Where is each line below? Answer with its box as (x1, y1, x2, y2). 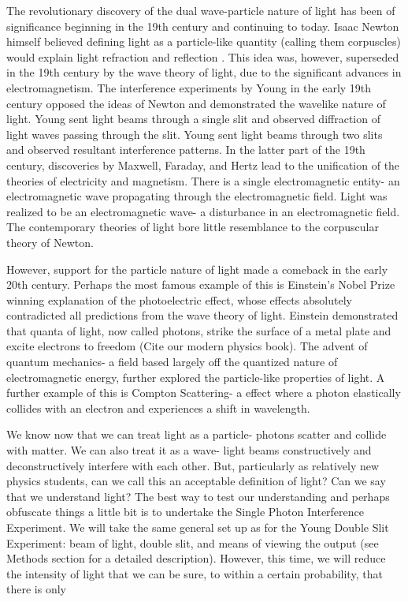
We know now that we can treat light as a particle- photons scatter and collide (6, 426, 387, 443)
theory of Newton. (6, 234, 94, 250)
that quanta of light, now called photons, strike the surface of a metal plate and (6, 322, 391, 338)
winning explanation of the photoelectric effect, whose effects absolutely (6, 291, 352, 308)
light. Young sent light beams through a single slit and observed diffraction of (6, 110, 380, 127)
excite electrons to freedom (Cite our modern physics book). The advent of (6, 338, 368, 354)
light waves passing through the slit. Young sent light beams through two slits (6, 125, 383, 142)
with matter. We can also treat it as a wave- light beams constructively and (6, 442, 372, 458)
